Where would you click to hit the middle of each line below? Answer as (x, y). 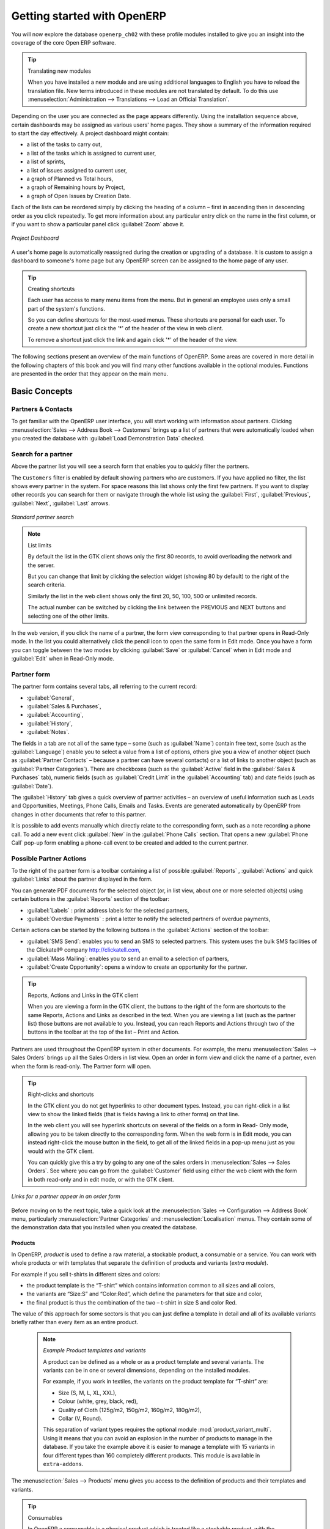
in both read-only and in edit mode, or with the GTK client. (101, 1179)
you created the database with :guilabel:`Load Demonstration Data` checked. (108, 438)
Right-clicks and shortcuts (61, 1094)
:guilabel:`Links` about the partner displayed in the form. (82, 879)
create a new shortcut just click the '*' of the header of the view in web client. (126, 328)
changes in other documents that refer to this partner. (79, 814)
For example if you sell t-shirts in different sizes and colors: (86, 1274)
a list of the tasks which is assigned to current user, (91, 153)
